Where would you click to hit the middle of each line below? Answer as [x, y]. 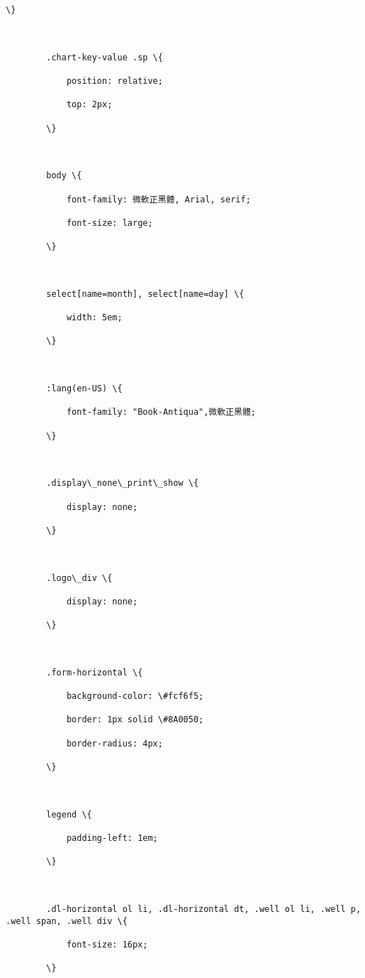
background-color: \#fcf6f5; [135, 696]
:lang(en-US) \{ [84, 389]
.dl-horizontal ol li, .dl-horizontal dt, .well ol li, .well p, [204, 909]
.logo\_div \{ [79, 578]
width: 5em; [94, 318]
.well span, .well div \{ [67, 921]
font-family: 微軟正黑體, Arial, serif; [158, 199]
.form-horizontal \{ [95, 672]
